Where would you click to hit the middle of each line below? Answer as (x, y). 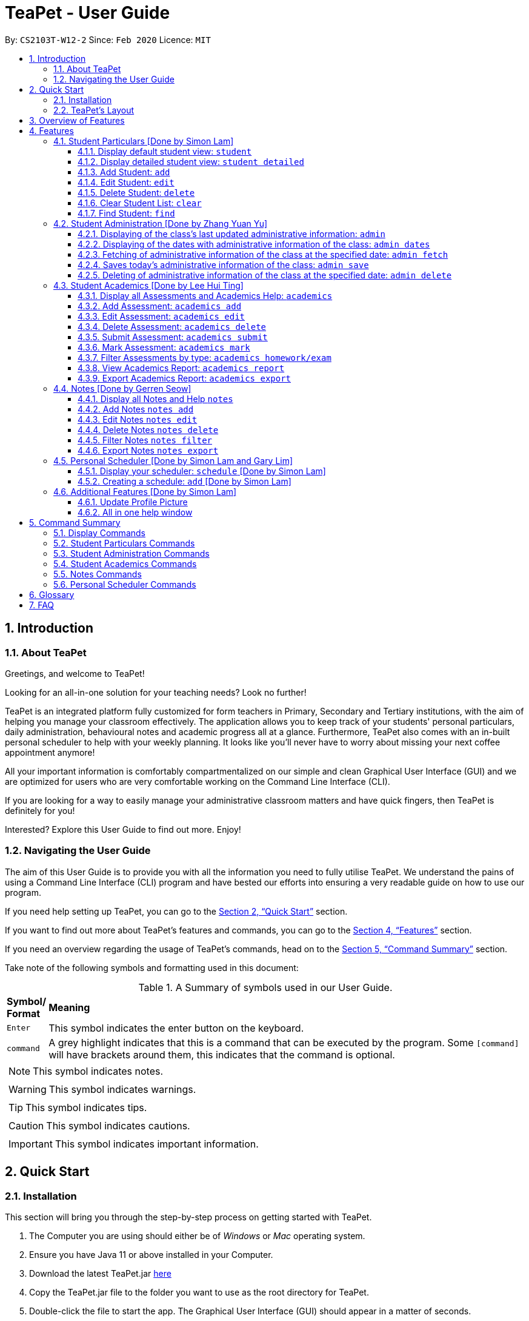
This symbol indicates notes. (98, 1071)
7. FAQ (42, 605)
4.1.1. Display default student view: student (165, 151)
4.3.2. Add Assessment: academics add (160, 306)
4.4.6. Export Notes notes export (148, 450)
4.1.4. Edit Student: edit (126, 182)
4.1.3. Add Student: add (124, 172)
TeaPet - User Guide (88, 13)
